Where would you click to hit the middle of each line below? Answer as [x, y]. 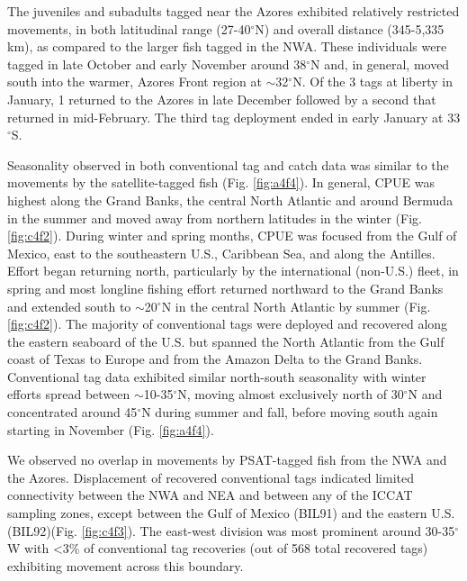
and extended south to [69, 306]
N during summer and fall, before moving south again [290, 412]
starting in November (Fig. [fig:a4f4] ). [111, 429]
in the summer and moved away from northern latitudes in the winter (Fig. [215, 218]
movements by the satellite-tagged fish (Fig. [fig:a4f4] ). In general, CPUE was [221, 182]
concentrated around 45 [72, 412]
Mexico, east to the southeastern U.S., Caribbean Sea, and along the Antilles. [221, 253]
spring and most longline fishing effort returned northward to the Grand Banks [225, 288]
